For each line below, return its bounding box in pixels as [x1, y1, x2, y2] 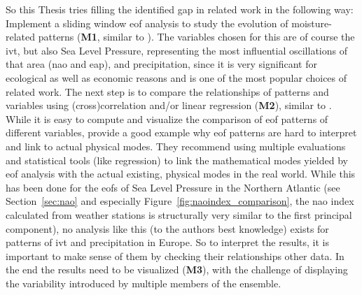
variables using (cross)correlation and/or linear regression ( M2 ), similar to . [6, 98, 332, 113]
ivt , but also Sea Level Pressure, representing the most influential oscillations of [6, 43, 347, 57]
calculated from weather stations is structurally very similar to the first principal [6, 207, 352, 222]
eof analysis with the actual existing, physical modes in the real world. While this [6, 166, 356, 181]
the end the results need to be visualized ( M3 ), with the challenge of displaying [6, 262, 348, 277]
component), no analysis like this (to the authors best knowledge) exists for [6, 221, 329, 236]
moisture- [291, 15, 332, 30]
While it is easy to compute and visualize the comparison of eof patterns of [6, 111, 328, 126]
